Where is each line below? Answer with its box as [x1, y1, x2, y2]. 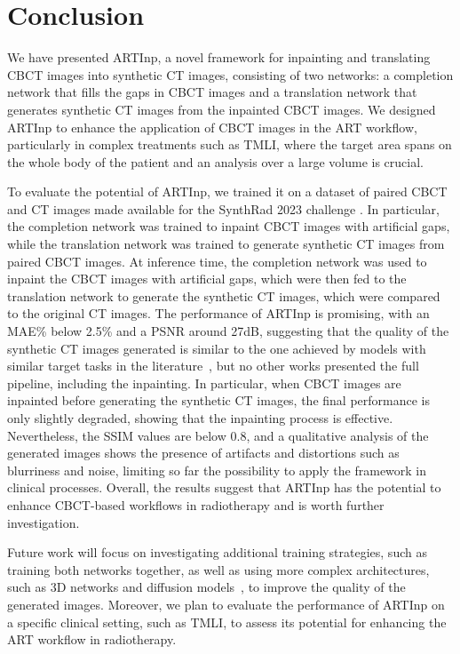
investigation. [7, 513, 80, 531]
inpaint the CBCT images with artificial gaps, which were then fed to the [7, 269, 407, 288]
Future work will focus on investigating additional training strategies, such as [7, 543, 427, 562]
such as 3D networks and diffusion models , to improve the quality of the [7, 578, 406, 596]
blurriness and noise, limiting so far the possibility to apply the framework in [7, 460, 427, 479]
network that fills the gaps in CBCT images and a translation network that [7, 83, 417, 101]
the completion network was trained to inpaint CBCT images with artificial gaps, [7, 217, 450, 235]
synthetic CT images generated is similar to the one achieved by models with [7, 339, 426, 357]
